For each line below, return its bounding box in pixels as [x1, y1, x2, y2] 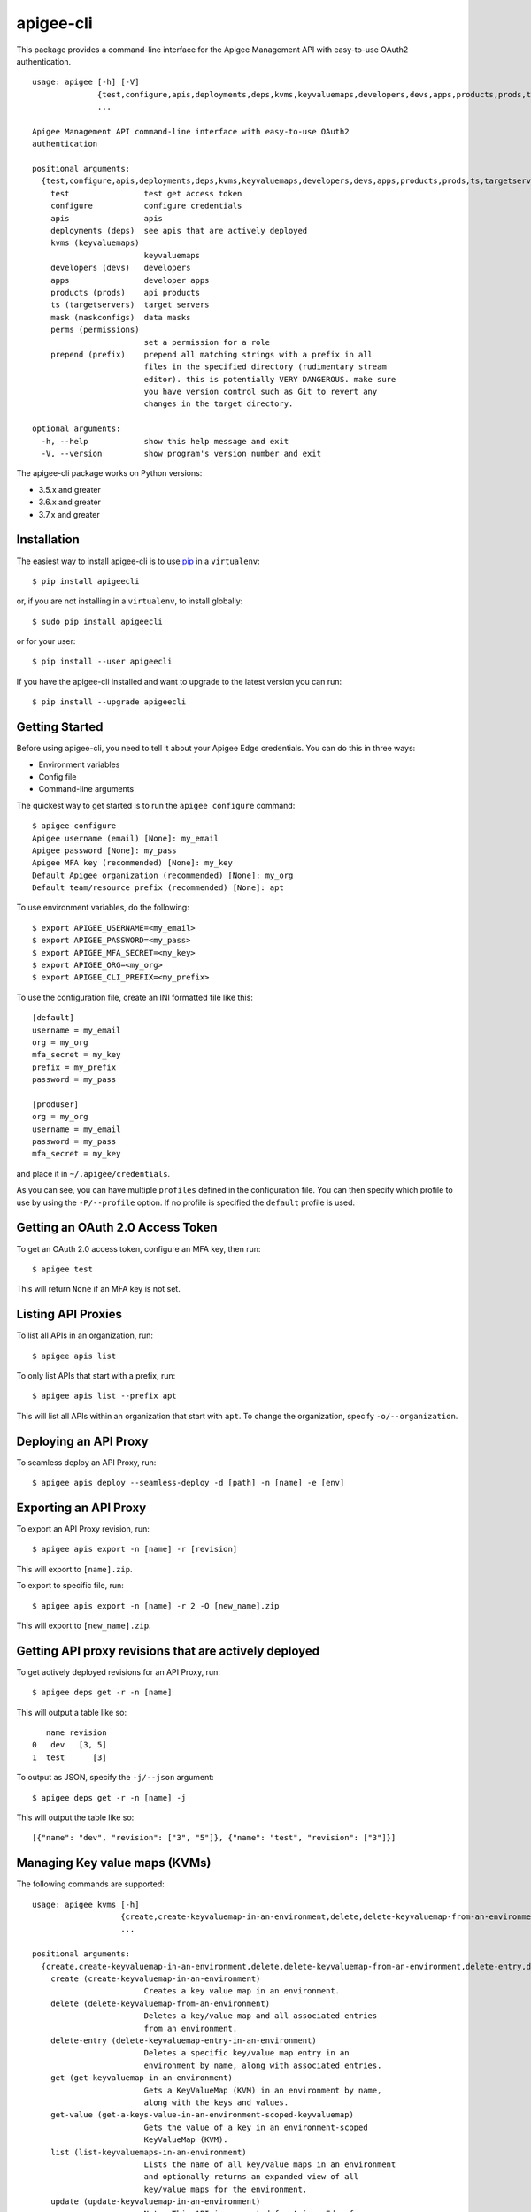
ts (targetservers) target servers [50, 300, 210, 310]
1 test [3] [32, 1752, 107, 1763]
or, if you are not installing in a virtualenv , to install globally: [16, 595, 243, 606]
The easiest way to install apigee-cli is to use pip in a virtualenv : [16, 556, 260, 566]
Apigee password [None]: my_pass [32, 845, 177, 856]
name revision [45, 1728, 107, 1738]
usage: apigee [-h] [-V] [32, 77, 140, 88]
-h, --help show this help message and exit [41, 436, 289, 446]
